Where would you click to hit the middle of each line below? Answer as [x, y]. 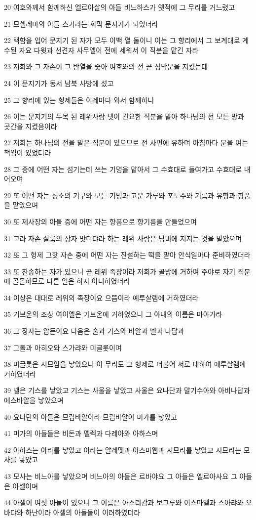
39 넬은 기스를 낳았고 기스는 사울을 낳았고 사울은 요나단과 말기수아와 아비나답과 [127, 390]
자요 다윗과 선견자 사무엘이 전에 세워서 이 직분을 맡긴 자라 [109, 50]
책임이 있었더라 [27, 152]
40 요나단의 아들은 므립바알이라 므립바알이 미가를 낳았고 [91, 416]
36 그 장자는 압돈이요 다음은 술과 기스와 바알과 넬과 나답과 [94, 331]
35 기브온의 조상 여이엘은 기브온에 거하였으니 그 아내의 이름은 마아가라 [113, 314]
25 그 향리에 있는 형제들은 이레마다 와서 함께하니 [79, 100]
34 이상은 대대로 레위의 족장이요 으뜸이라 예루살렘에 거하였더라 [101, 297]
